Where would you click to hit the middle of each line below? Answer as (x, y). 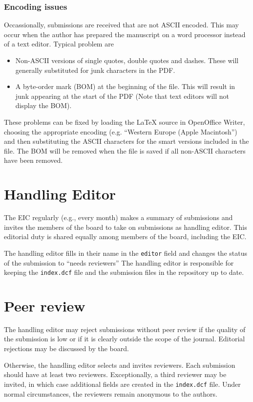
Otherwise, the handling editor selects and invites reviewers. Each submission (120, 365)
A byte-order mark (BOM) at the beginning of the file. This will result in (125, 86)
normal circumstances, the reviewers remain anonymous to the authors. (111, 393)
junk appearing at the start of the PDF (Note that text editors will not (122, 96)
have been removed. (33, 160)
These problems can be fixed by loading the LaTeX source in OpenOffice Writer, (125, 122)
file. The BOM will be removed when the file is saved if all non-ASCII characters (125, 150)
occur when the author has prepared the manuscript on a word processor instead (125, 34)
